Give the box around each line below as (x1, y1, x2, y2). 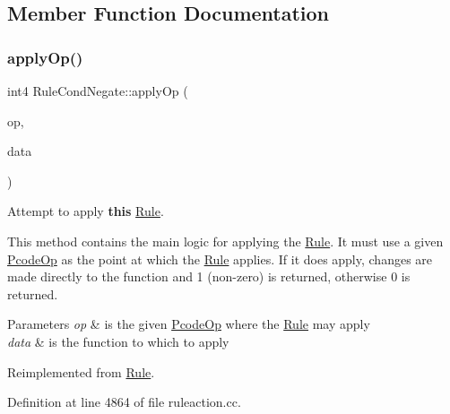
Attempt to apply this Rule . (7, 202, 164, 220)
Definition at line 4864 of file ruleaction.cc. (7, 392, 241, 411)
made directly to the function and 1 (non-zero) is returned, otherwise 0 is (7, 267, 411, 286)
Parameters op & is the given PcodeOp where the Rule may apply (7, 315, 370, 333)
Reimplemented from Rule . (7, 362, 155, 381)
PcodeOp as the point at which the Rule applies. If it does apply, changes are (7, 249, 433, 268)
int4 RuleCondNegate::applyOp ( (7, 82, 188, 99)
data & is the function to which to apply (7, 332, 229, 350)
